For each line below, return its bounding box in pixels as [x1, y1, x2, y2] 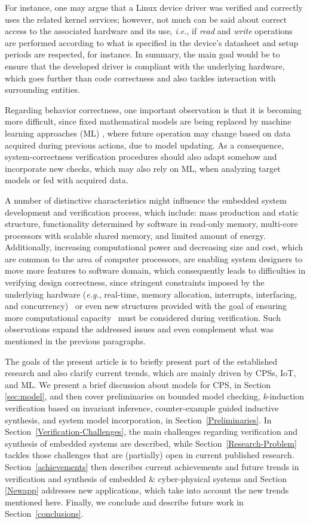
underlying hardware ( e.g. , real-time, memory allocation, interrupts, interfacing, [5, 287, 297, 300]
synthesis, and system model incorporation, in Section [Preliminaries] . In [5, 413, 272, 426]
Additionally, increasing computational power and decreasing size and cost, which [5, 241, 303, 253]
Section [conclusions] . [5, 507, 84, 520]
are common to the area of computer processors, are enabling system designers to [5, 252, 303, 265]
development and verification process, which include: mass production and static [5, 205, 299, 218]
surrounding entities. [5, 83, 80, 96]
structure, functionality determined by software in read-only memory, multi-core [5, 217, 298, 230]
